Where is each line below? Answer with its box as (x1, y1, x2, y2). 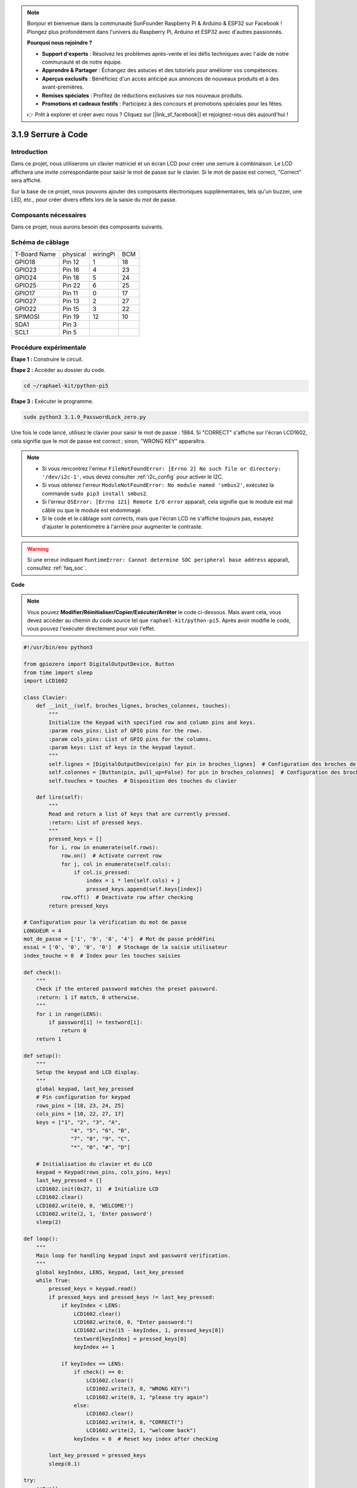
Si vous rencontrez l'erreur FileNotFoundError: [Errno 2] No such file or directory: (42, 465, 281, 472)
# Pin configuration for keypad (36, 1094, 131, 1101)
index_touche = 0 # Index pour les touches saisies (23, 952, 181, 959)
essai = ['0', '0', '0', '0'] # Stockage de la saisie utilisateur (23, 944, 228, 951)
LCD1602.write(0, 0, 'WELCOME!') (36, 1202, 134, 1209)
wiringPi (92, 250, 115, 258)
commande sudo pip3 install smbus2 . (42, 490, 148, 497)
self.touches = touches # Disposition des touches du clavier (48, 777, 237, 784)
